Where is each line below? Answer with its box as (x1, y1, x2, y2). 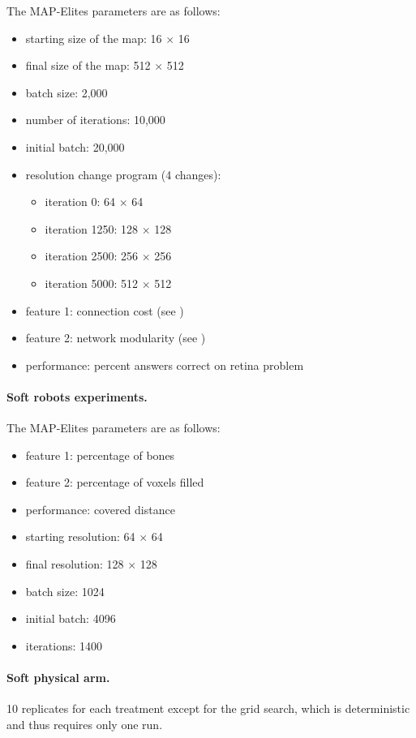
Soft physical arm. (6, 669, 110, 686)
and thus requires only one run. (6, 715, 163, 732)
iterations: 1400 (25, 637, 103, 654)
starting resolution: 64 (25, 528, 135, 545)
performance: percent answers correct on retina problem (25, 356, 304, 373)
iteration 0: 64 (45, 193, 115, 210)
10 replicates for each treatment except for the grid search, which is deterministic (6, 700, 410, 717)
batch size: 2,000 (25, 84, 108, 101)
